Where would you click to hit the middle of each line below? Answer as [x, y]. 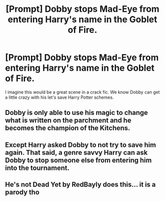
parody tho [22, 192]
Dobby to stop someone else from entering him [79, 160]
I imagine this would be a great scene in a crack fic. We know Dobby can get [82, 92]
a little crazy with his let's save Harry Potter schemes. [59, 97]
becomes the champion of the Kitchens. [68, 128]
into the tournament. [37, 168]
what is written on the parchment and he [68, 121]
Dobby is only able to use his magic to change [77, 113]
